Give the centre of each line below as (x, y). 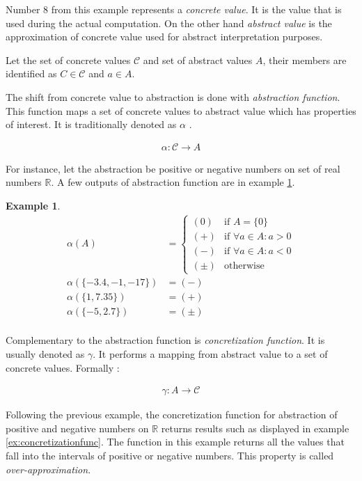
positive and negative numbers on (77, 428)
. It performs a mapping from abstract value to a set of (210, 353)
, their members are (305, 60)
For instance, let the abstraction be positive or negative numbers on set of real (173, 168)
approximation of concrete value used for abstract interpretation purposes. (164, 37)
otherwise (244, 266)
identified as (31, 73)
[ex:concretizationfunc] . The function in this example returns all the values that (175, 442)
